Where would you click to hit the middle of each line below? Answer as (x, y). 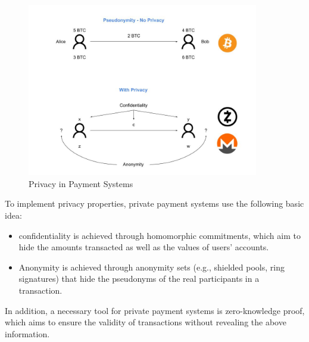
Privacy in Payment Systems (81, 183)
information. (27, 333)
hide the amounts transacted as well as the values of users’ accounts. (144, 247)
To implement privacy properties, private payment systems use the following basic (154, 203)
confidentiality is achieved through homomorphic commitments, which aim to (160, 235)
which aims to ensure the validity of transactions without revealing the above (146, 322)
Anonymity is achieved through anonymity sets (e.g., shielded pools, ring (152, 267)
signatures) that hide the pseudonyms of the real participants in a (139, 279)
